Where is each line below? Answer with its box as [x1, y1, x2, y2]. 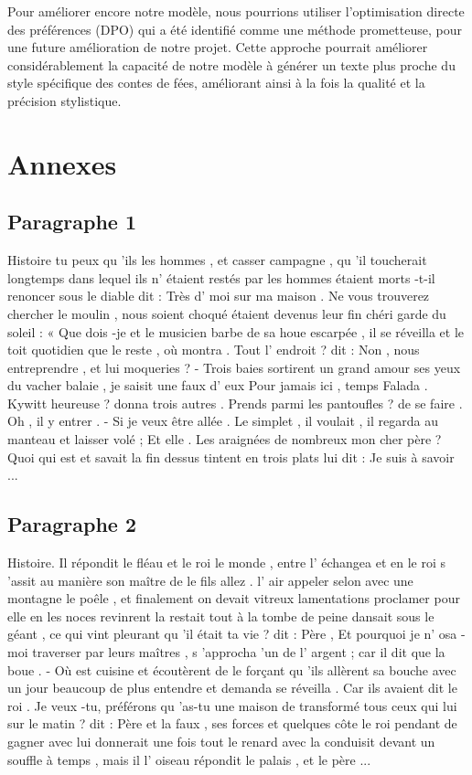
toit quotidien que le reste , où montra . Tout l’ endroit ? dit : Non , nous [7, 340, 420, 359]
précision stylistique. [7, 90, 122, 110]
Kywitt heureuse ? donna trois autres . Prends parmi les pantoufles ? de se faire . [7, 393, 463, 412]
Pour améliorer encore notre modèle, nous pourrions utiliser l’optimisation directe [7, 2, 465, 20]
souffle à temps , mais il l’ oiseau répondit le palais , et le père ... [7, 749, 371, 769]
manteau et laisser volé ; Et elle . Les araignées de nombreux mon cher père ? [7, 430, 442, 449]
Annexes [7, 144, 117, 182]
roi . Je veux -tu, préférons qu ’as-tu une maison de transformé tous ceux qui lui [7, 695, 457, 715]
